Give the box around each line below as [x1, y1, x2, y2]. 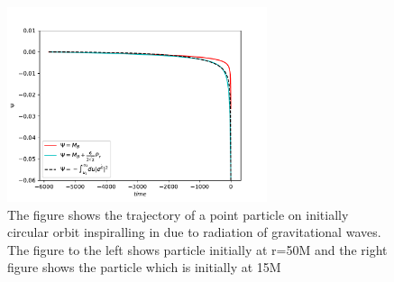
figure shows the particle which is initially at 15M [7, 258, 281, 277]
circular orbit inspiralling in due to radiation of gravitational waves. [7, 223, 381, 241]
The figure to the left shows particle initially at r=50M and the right [7, 240, 388, 259]
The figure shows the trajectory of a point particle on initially [7, 205, 349, 223]
